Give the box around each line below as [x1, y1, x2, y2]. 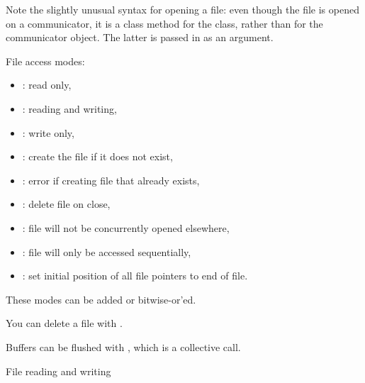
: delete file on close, [22, 196, 111, 211]
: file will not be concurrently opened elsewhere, [22, 220, 230, 235]
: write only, [22, 125, 74, 140]
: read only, [22, 77, 72, 92]
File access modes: [6, 53, 85, 68]
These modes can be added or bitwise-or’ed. [6, 292, 196, 306]
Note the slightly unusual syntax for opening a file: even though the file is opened [6, 2, 359, 16]
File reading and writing [6, 363, 111, 378]
